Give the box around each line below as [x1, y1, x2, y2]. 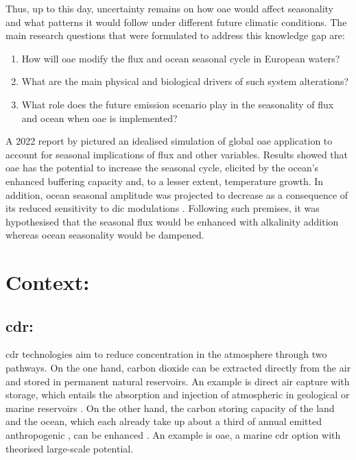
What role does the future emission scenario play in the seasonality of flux [21, 97, 334, 111]
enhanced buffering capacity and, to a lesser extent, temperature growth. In [5, 173, 324, 188]
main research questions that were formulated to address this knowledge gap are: [5, 28, 345, 43]
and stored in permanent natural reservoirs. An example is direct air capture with [5, 374, 350, 388]
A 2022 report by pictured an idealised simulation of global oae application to [5, 134, 333, 148]
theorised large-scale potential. [5, 441, 134, 455]
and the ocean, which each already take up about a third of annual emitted [5, 414, 322, 428]
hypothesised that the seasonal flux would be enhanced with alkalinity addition [5, 214, 339, 228]
